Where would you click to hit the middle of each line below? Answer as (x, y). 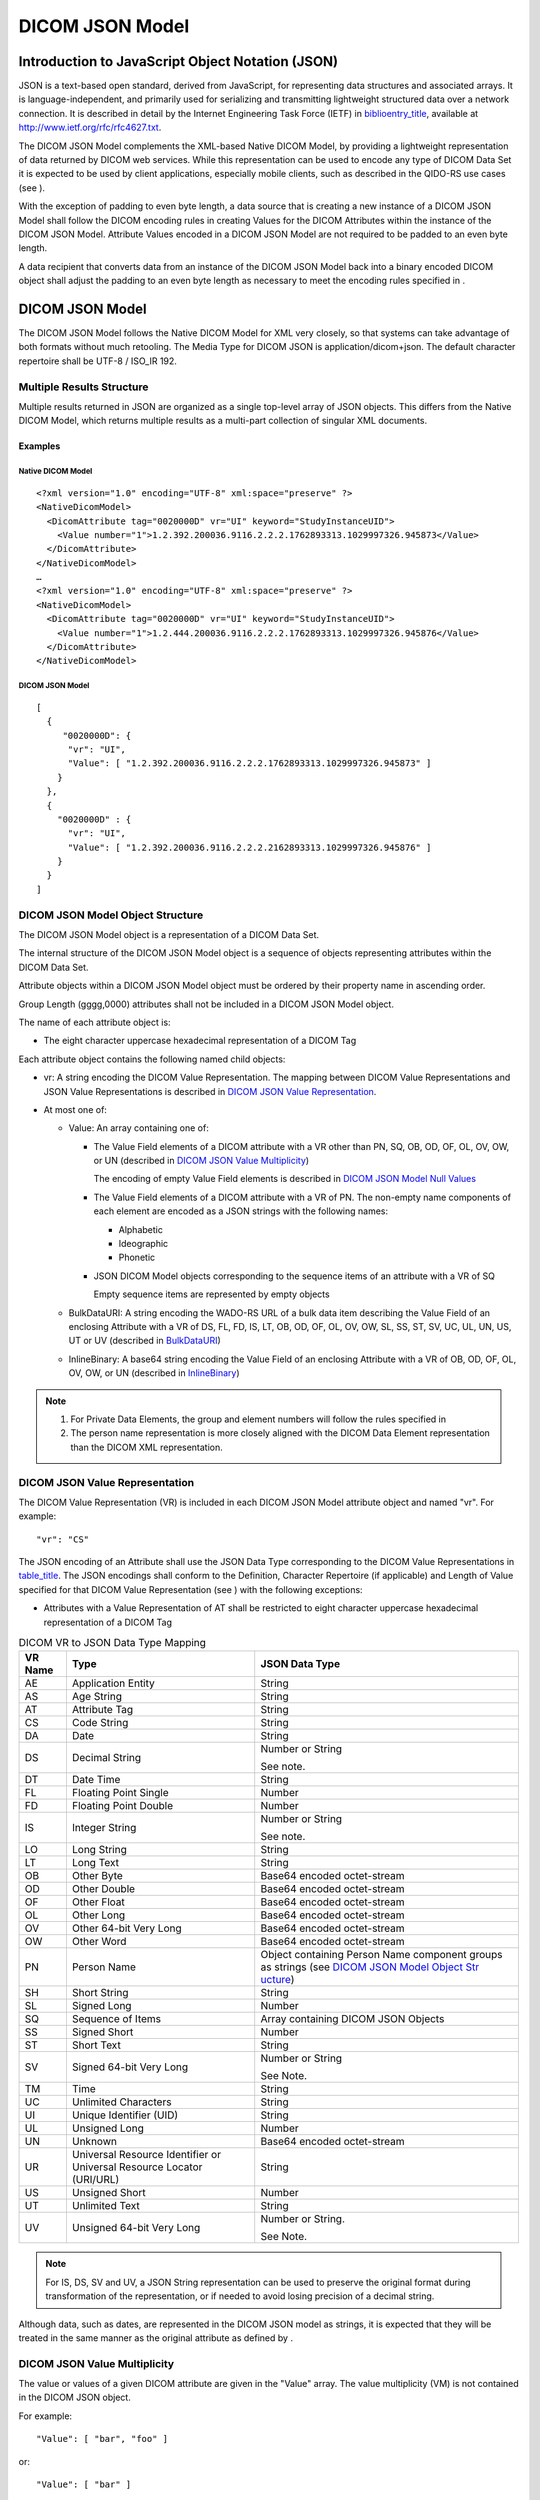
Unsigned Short (108, 2193)
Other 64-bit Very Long (126, 1928)
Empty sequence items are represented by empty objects (211, 1294)
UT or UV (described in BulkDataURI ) (145, 1341)
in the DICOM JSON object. (75, 2397)
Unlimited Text (105, 2206)
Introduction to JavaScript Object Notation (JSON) (178, 61)
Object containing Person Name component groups (381, 1955)
